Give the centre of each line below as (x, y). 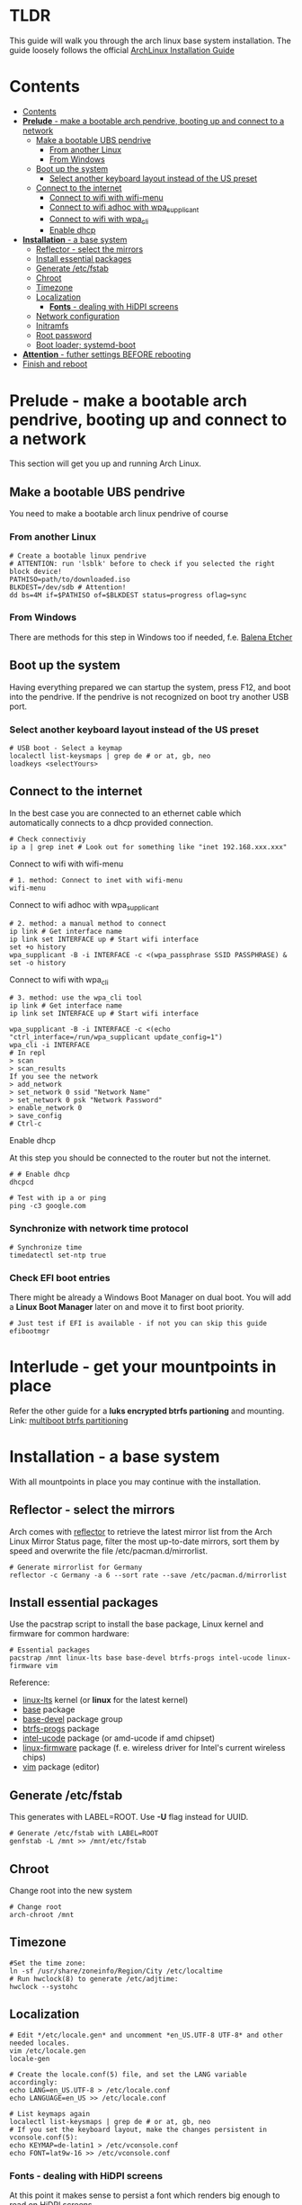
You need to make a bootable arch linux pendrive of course (119, 514)
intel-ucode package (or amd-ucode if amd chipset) (119, 1738)
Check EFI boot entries (60, 1277)
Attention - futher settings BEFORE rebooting (107, 354)
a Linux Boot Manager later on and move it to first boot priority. (127, 1306)
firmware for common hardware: (69, 1634)
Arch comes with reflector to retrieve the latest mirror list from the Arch (141, 1531)
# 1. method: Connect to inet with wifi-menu (96, 880)
